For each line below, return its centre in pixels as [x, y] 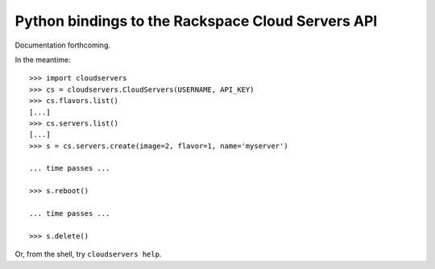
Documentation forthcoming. [63, 45]
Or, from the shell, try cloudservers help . [88, 255]
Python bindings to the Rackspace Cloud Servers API [196, 21]
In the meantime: [43, 60]
